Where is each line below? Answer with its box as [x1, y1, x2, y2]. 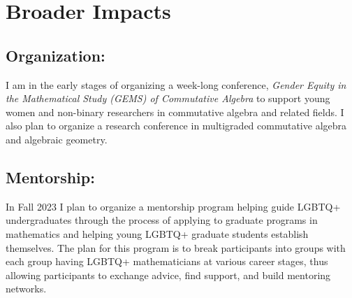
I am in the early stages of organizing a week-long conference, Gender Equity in [6, 77, 346, 92]
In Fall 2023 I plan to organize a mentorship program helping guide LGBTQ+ [6, 199, 341, 213]
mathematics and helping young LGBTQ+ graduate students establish [6, 226, 309, 241]
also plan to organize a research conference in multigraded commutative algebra [6, 118, 347, 133]
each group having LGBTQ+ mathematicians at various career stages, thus [6, 254, 328, 269]
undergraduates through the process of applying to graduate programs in [6, 213, 318, 227]
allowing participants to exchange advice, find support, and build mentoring [6, 267, 331, 282]
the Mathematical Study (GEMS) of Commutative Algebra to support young [6, 91, 330, 106]
